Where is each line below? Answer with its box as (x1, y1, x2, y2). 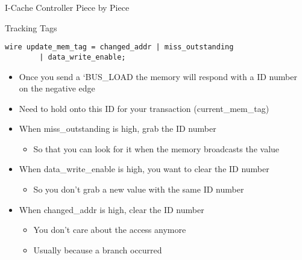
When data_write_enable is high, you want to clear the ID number (19, 162, 269, 175)
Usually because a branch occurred (33, 243, 162, 256)
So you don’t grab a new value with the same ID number (33, 183, 244, 196)
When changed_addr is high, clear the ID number (19, 203, 204, 215)
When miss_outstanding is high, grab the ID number (19, 122, 216, 135)
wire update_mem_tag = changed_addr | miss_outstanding (5, 43, 234, 52)
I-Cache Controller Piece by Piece (5, 1, 130, 13)
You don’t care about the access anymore (33, 223, 186, 236)
